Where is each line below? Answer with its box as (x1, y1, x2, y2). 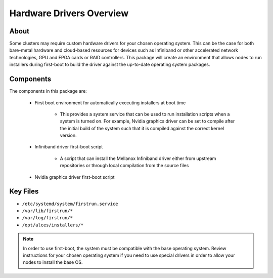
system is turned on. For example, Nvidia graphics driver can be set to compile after (60, 118, 235, 124)
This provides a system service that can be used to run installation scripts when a (60, 111, 230, 117)
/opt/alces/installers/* (22, 222, 83, 228)
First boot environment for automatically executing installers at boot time (34, 99, 186, 106)
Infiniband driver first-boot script (34, 144, 103, 150)
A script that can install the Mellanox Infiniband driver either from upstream (60, 155, 216, 162)
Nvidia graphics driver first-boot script (34, 174, 115, 180)
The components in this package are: (9, 88, 87, 94)
